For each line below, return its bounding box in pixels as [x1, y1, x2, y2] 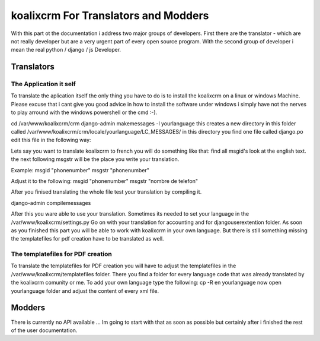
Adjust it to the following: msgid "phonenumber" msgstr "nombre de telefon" [11, 178, 199, 184]
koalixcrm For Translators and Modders [11, 9, 209, 22]
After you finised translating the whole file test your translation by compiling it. [11, 188, 202, 195]
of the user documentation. [11, 327, 78, 334]
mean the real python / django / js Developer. [11, 46, 121, 53]
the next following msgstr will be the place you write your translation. [11, 156, 180, 163]
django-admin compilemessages [11, 199, 91, 206]
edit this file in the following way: [11, 137, 91, 144]
